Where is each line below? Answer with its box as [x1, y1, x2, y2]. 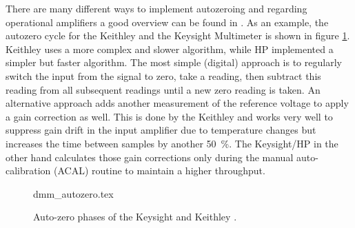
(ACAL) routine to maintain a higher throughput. [54, 163, 265, 178]
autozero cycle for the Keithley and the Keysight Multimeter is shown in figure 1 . [6, 28, 350, 43]
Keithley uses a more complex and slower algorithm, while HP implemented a [6, 41, 334, 56]
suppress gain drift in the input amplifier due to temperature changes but [6, 123, 316, 137]
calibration [6, 163, 51, 178]
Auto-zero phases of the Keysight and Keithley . [33, 209, 237, 224]
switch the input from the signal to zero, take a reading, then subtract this [6, 68, 321, 83]
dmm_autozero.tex [33, 186, 114, 200]
